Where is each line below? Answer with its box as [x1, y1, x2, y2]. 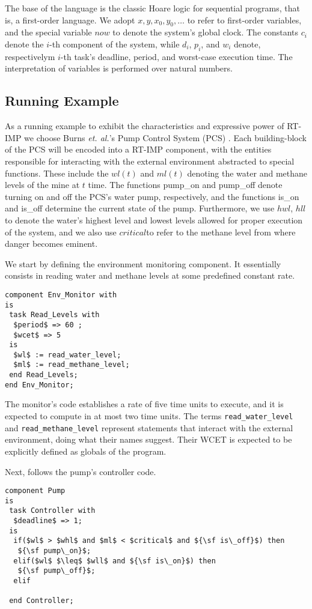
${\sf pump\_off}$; [17, 566, 96, 575]
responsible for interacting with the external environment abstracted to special [5, 154, 295, 167]
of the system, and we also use [5, 225, 117, 238]
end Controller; [9, 596, 74, 605]
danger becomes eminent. [5, 237, 98, 250]
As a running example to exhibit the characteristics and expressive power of [5, 120, 284, 132]
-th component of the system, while [49, 37, 180, 50]
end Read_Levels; [9, 371, 78, 380]
